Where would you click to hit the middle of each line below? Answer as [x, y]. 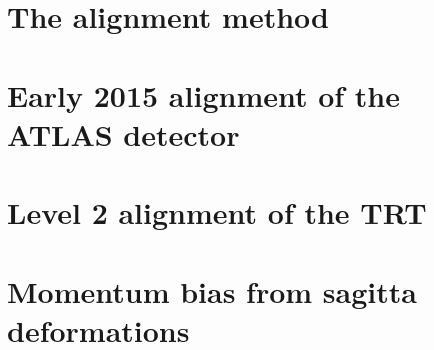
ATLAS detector [123, 133]
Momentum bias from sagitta [212, 290]
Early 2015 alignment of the [204, 94]
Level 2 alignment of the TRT [217, 212]
